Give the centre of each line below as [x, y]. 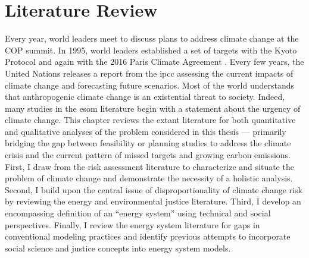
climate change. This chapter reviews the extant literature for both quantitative [150, 120]
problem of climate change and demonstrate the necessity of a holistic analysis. [149, 178]
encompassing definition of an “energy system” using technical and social [138, 213]
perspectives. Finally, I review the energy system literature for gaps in [132, 224]
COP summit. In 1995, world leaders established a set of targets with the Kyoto [151, 50]
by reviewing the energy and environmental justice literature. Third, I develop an [153, 201]
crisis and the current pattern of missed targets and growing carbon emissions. [148, 155]
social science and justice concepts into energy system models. [118, 248]
